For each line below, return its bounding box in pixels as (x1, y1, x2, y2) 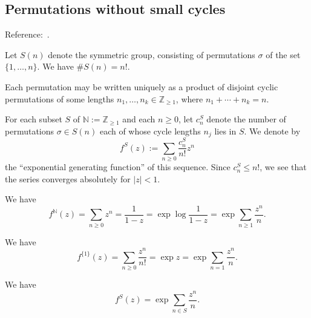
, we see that (260, 161, 307, 173)
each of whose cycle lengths (99, 124, 201, 137)
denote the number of (206, 113, 286, 125)
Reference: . (5, 28, 50, 41)
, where (175, 92, 203, 105)
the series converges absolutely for (5, 172, 131, 185)
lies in (214, 124, 237, 137)
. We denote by (244, 124, 301, 137)
